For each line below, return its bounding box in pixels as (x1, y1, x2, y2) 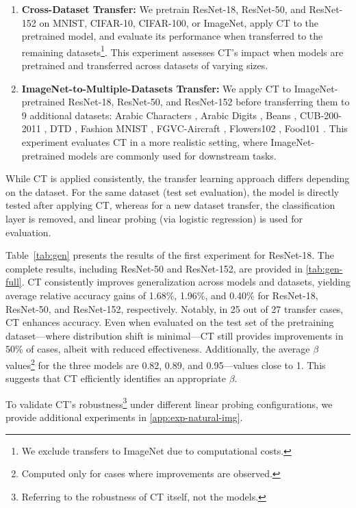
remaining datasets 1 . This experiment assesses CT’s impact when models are (21, 42, 344, 59)
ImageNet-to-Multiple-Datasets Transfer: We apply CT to (21, 81, 292, 95)
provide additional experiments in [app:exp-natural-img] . (5, 410, 243, 424)
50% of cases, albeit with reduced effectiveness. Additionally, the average (5, 342, 310, 356)
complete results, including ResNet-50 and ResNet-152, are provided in (5, 261, 303, 275)
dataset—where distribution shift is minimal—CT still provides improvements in (5, 328, 344, 342)
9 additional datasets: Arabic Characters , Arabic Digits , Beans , (21, 107, 297, 122)
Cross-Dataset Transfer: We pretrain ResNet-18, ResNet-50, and (21, 2, 306, 16)
